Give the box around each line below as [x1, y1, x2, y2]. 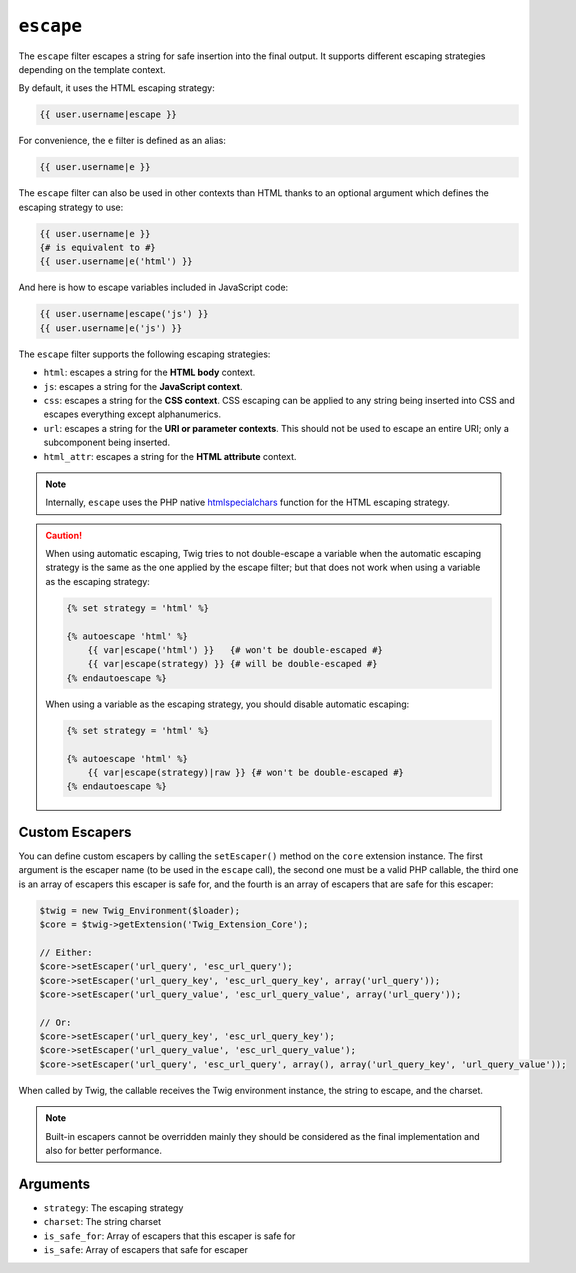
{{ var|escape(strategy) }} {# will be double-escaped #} [87, 658, 378, 670]
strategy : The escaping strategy [43, 1201, 184, 1214]
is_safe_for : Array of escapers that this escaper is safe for [43, 1230, 296, 1242]
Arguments [18, 1175, 91, 1192]
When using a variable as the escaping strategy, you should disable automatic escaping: [45, 698, 410, 710]
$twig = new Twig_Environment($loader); [39, 905, 240, 916]
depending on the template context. [18, 63, 166, 75]
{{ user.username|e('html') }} [39, 256, 194, 267]
